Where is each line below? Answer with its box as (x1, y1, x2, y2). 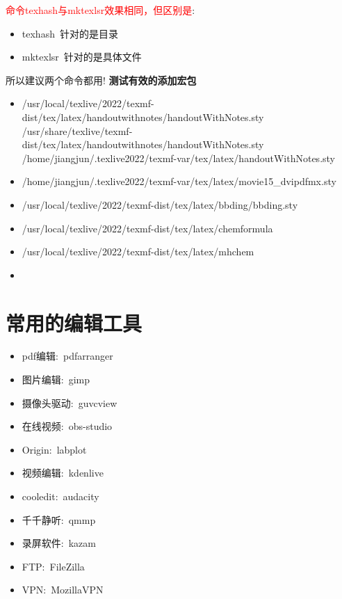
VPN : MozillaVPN (22, 582, 104, 597)
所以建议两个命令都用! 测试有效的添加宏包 (6, 72, 197, 87)
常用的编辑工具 (6, 308, 142, 337)
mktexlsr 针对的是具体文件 (22, 49, 142, 64)
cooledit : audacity (22, 489, 99, 503)
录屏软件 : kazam (22, 536, 96, 550)
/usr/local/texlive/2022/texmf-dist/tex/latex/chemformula (22, 221, 273, 235)
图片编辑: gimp (22, 372, 90, 387)
